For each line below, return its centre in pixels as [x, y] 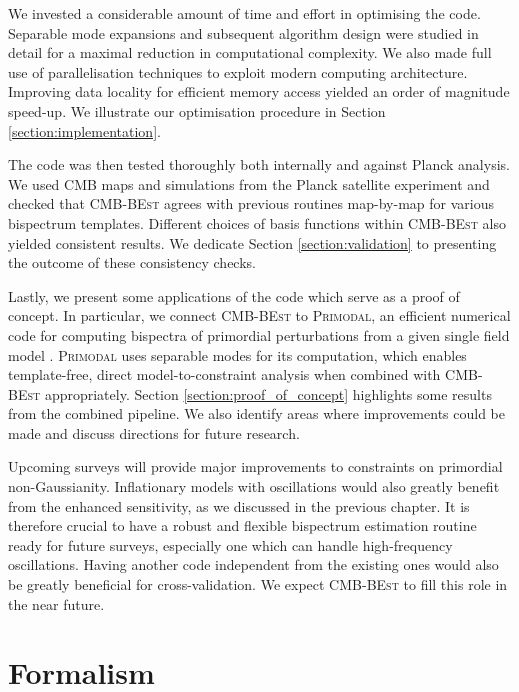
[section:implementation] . [84, 130]
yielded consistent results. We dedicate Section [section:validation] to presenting [252, 242]
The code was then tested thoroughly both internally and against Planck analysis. [259, 164]
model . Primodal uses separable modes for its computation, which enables [237, 354]
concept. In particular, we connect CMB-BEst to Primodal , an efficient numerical [259, 315]
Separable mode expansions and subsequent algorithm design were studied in [243, 32]
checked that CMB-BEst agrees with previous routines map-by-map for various [251, 203]
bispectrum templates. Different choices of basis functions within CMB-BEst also [257, 222]
